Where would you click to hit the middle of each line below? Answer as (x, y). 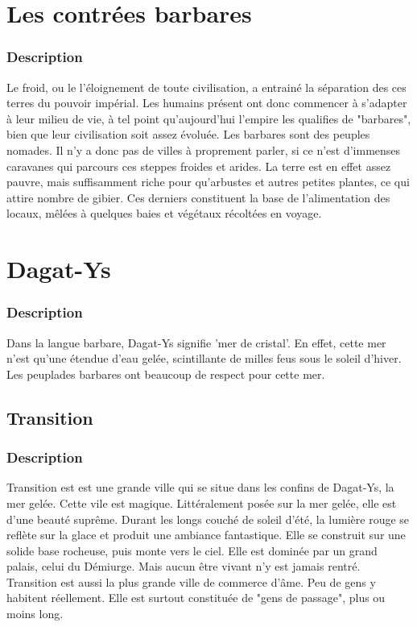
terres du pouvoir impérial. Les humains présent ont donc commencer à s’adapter (207, 103)
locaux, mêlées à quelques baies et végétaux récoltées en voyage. (164, 213)
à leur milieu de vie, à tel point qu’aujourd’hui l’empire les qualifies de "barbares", (209, 118)
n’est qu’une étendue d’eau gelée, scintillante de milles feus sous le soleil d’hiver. (204, 358)
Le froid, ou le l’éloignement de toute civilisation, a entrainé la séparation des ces (206, 87)
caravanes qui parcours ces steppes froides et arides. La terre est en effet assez (199, 166)
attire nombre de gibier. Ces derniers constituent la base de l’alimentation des (198, 197)
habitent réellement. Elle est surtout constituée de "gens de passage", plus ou (196, 598)
